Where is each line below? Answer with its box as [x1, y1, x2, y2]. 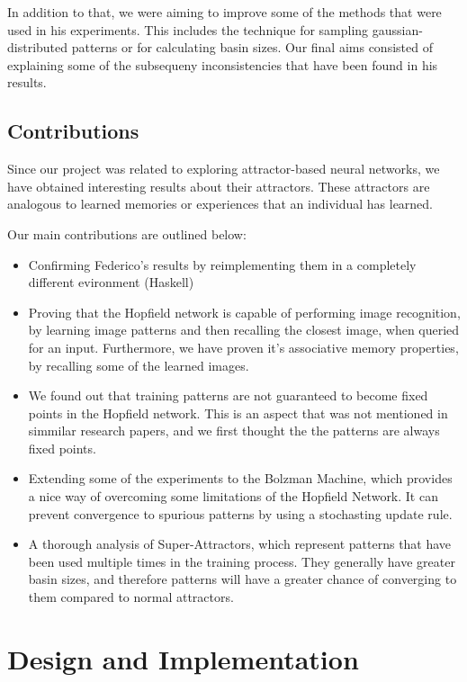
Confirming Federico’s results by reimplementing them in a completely [28, 255, 417, 274]
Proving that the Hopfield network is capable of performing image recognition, [28, 302, 461, 321]
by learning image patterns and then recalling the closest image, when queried [28, 320, 460, 339]
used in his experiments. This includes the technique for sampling [7, 20, 369, 39]
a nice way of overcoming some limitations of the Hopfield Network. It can [28, 487, 438, 506]
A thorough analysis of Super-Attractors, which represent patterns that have [28, 534, 452, 553]
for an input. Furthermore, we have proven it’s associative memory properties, [28, 337, 459, 356]
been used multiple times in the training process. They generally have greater [28, 552, 455, 570]
